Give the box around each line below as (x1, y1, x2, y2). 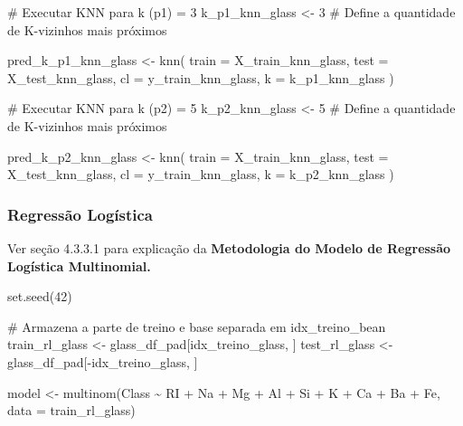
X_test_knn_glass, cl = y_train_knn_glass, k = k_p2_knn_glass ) (7, 165, 394, 184)
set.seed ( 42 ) (7, 287, 72, 306)
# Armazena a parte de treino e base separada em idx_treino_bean (7, 317, 386, 336)
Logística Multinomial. (7, 256, 151, 275)
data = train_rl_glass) (7, 401, 136, 420)
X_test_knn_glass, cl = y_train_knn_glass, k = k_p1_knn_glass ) (7, 68, 394, 87)
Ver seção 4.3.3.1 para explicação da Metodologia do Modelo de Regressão (7, 238, 451, 257)
